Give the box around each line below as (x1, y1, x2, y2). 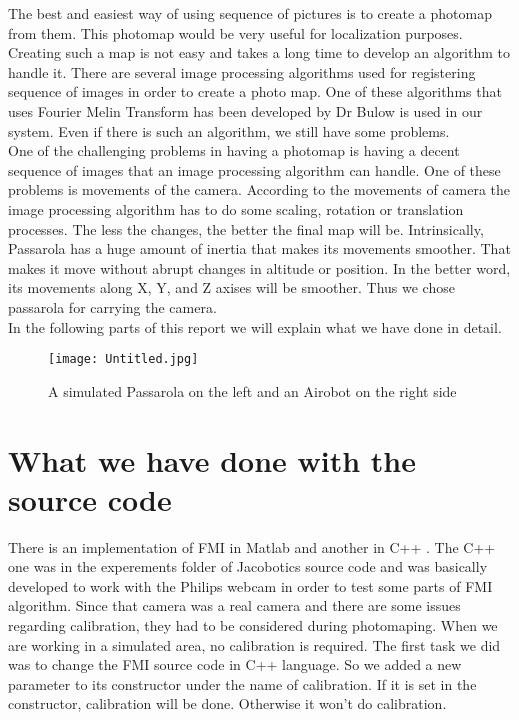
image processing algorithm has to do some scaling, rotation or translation (8, 198, 464, 219)
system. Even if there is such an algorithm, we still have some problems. (8, 120, 450, 141)
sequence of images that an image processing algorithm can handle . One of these (8, 159, 501, 180)
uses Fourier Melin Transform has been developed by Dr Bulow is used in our (8, 100, 483, 121)
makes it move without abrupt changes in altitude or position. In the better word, (8, 257, 511, 278)
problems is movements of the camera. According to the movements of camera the (8, 179, 511, 200)
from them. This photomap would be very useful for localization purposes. (8, 22, 463, 43)
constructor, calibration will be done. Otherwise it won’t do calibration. (8, 693, 447, 714)
